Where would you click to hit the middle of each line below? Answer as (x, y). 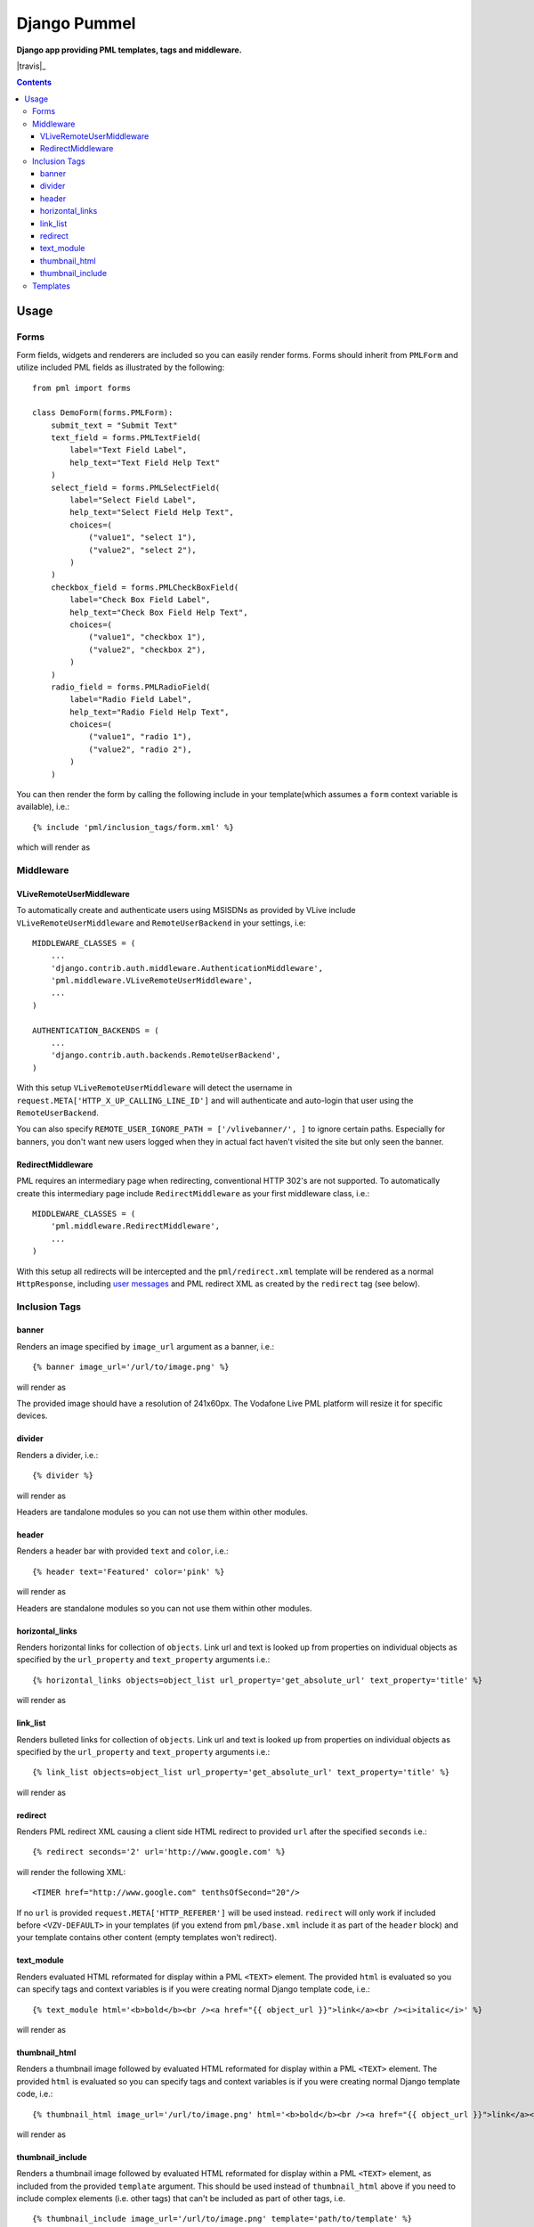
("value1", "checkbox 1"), (147, 637)
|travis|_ (31, 66)
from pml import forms (82, 388)
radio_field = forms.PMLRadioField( (130, 687)
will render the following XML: (71, 1872)
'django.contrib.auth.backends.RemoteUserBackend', (166, 1055)
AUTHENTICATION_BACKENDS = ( (96, 1030)
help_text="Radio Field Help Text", (150, 712)
